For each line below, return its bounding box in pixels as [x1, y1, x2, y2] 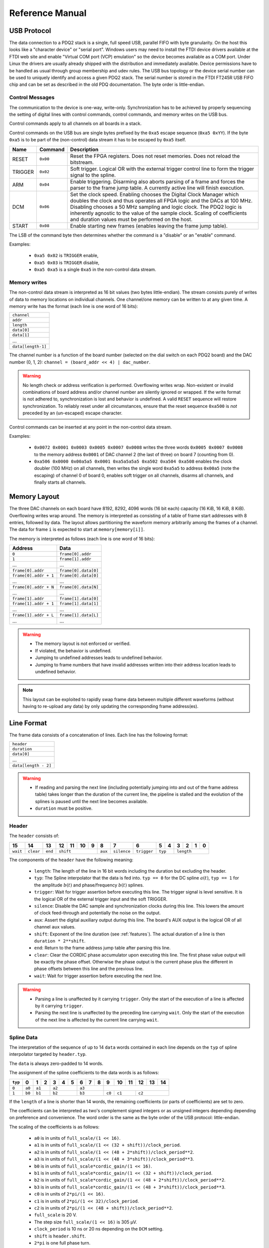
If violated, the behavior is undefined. [35, 647, 112, 653]
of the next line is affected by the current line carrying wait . [35, 1016, 159, 1023]
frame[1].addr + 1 [12, 601, 54, 607]
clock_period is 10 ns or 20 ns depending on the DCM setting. [34, 1226, 164, 1232]
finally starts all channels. [34, 479, 87, 485]
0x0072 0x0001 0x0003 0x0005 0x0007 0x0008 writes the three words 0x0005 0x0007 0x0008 [34, 444, 243, 450]
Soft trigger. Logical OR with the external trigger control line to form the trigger [70, 165, 254, 172]
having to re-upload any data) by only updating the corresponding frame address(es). [22, 703, 199, 709]
